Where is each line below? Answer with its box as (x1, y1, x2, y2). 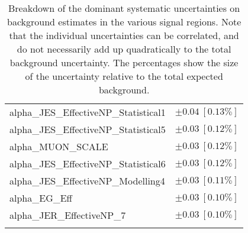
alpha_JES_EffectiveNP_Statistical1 (9, 105, 166, 119)
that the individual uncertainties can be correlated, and (9, 28, 239, 42)
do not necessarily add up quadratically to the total (17, 42, 231, 56)
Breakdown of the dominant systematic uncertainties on (8, 1, 240, 15)
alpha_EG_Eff (9, 191, 72, 205)
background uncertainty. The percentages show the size (9, 56, 239, 69)
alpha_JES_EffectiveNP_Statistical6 (9, 157, 166, 170)
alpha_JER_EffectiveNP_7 (9, 208, 126, 222)
